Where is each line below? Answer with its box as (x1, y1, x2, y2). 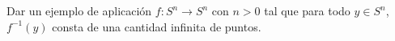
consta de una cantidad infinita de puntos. (52, 18, 261, 35)
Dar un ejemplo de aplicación (6, 2, 152, 18)
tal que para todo (264, 2, 350, 18)
